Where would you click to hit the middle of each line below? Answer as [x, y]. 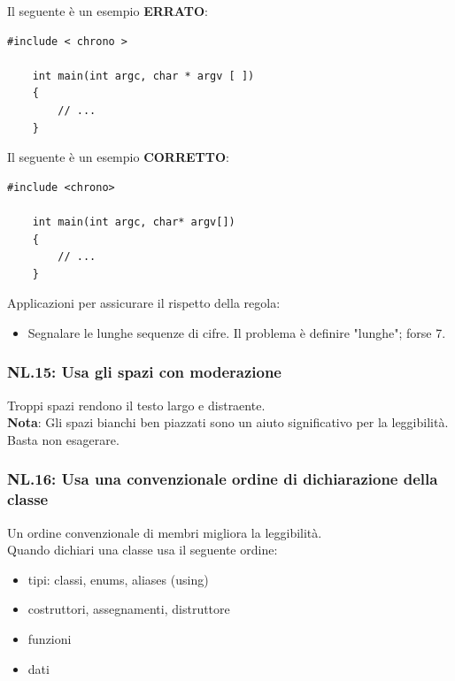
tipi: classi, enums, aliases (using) [118, 579]
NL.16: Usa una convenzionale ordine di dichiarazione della [223, 479]
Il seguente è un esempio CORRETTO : [119, 157]
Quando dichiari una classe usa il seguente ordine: [143, 550]
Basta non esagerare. [63, 439]
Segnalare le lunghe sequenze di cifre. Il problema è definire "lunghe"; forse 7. [237, 332]
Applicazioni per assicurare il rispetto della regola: [144, 303]
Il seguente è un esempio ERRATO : [108, 11]
